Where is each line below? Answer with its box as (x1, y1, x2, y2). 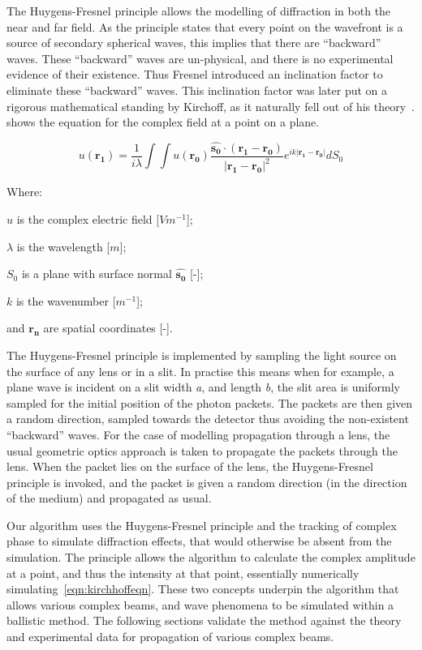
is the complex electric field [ (16, 210, 160, 227)
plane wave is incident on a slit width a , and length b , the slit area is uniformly (6, 378, 400, 396)
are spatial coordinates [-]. (43, 319, 173, 336)
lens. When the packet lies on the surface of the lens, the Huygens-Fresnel (6, 458, 373, 475)
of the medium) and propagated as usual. (6, 490, 212, 507)
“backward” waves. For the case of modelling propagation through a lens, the (6, 425, 390, 443)
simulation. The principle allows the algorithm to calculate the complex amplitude (6, 549, 416, 566)
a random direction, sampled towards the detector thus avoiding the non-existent (6, 410, 409, 427)
